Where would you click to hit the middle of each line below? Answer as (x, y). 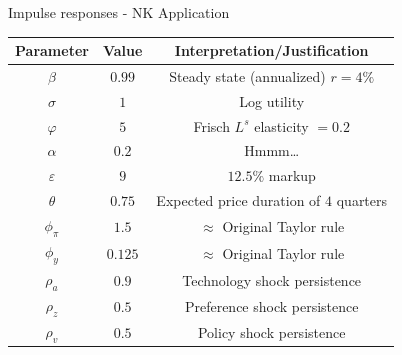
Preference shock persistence (271, 305)
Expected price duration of (238, 200)
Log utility (272, 100)
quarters (362, 200)
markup (292, 175)
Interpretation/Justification (271, 50)
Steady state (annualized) (247, 75)
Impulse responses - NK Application (119, 12)
